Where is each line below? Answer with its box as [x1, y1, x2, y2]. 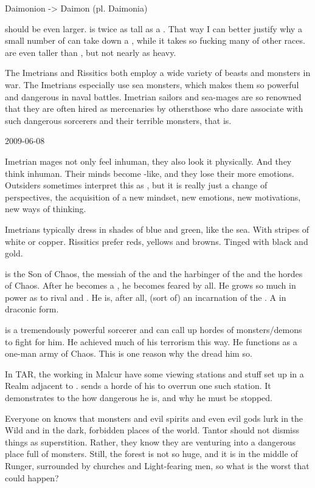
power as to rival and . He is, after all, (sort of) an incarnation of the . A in [5, 290, 286, 303]
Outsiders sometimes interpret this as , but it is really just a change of [5, 179, 268, 191]
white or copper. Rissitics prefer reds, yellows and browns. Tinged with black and [5, 235, 308, 247]
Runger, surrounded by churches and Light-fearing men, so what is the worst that [5, 459, 310, 472]
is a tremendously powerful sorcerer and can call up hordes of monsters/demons [5, 323, 302, 336]
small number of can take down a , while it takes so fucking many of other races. [5, 34, 305, 47]
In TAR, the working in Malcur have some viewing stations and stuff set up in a [5, 367, 304, 380]
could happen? [5, 471, 59, 484]
